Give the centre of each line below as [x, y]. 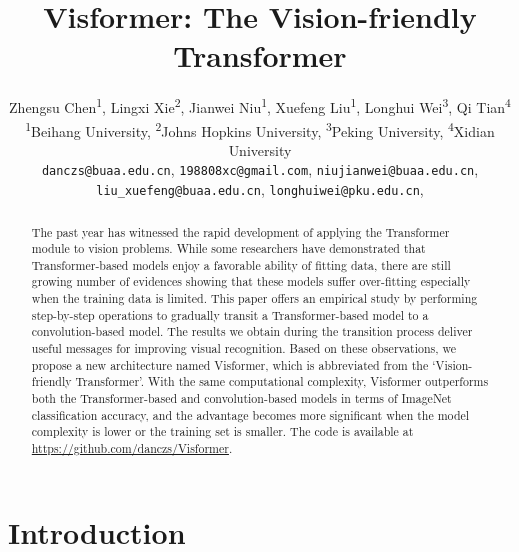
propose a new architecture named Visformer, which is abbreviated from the [230, 364]
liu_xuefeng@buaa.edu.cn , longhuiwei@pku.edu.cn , [260, 189]
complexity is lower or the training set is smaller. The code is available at [222, 431]
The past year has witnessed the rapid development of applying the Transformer [240, 231]
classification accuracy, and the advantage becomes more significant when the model [250, 414]
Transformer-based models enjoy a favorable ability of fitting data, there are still [241, 264]
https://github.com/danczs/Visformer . [132, 448]
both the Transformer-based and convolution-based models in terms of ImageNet [241, 398]
